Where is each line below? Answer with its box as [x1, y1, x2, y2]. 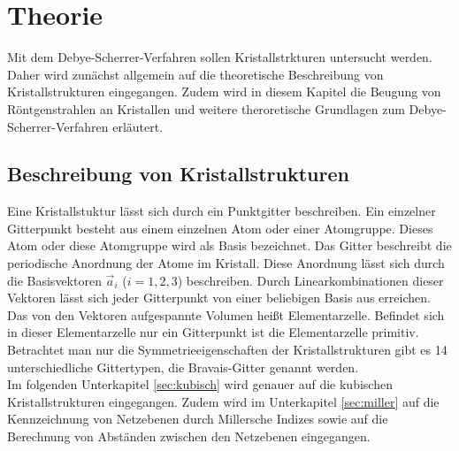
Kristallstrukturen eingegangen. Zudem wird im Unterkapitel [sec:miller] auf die [7, 392, 440, 410]
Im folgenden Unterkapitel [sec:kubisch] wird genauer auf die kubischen [7, 375, 393, 394]
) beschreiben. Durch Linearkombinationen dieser [177, 271, 444, 289]
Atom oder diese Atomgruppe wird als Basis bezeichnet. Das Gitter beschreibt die [7, 236, 452, 255]
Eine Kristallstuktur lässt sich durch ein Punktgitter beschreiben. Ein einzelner [7, 202, 436, 220]
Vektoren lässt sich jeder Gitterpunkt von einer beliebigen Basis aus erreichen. [7, 288, 431, 307]
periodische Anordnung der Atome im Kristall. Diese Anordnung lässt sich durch [7, 254, 445, 272]
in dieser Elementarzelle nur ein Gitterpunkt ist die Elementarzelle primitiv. [7, 323, 419, 341]
